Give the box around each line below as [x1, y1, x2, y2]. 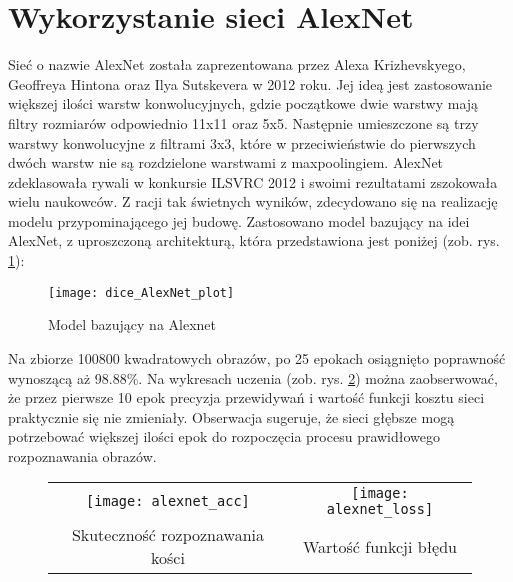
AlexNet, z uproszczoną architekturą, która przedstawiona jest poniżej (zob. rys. [8, 230, 500, 251]
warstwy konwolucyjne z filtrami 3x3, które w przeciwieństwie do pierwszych [8, 132, 476, 153]
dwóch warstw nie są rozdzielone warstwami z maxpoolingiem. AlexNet [8, 152, 444, 173]
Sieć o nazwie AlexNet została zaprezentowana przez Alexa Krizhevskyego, [8, 54, 466, 75]
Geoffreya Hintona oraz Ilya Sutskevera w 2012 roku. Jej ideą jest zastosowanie [8, 73, 493, 94]
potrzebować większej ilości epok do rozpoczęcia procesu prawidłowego [8, 426, 441, 447]
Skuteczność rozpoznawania [71, 523, 265, 547]
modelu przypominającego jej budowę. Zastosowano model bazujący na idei [8, 210, 470, 231]
